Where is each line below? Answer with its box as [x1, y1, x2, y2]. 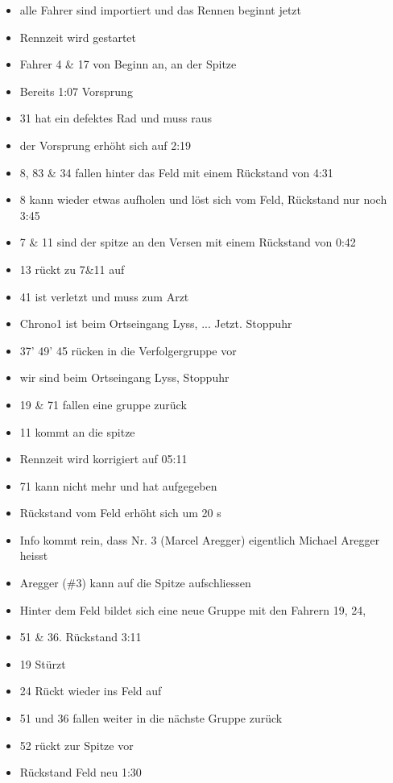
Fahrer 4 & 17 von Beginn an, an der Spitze [19, 56, 237, 72]
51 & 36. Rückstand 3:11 [19, 628, 142, 645]
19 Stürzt [19, 655, 66, 672]
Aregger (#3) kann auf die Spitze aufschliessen [19, 574, 251, 591]
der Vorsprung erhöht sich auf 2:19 [19, 136, 192, 153]
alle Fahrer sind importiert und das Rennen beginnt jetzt [19, 2, 301, 18]
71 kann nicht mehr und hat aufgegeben [19, 477, 217, 494]
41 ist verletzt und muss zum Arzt [19, 288, 189, 304]
